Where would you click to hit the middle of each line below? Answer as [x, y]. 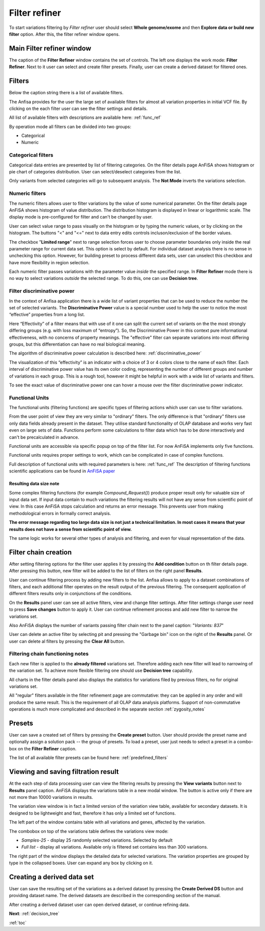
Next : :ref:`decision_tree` [34, 914]
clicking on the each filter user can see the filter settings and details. [78, 109]
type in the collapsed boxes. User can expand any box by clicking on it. [81, 863]
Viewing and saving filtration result [64, 772]
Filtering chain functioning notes [49, 654]
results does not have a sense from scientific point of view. [70, 529]
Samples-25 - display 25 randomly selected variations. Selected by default [97, 840]
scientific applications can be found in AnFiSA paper [62, 471]
